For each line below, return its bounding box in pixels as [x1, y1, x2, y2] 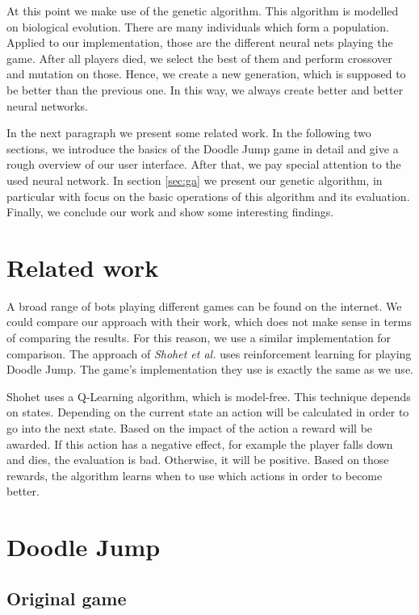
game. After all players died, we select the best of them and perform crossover [6, 49, 392, 66]
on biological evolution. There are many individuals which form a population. [6, 18, 389, 35]
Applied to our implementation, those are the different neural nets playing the [6, 34, 393, 51]
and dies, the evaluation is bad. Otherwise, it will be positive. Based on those [6, 451, 389, 468]
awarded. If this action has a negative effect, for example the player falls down [6, 435, 393, 452]
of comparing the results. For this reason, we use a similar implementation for [6, 329, 392, 346]
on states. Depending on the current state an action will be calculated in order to [6, 404, 409, 420]
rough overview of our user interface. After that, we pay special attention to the [6, 156, 401, 173]
